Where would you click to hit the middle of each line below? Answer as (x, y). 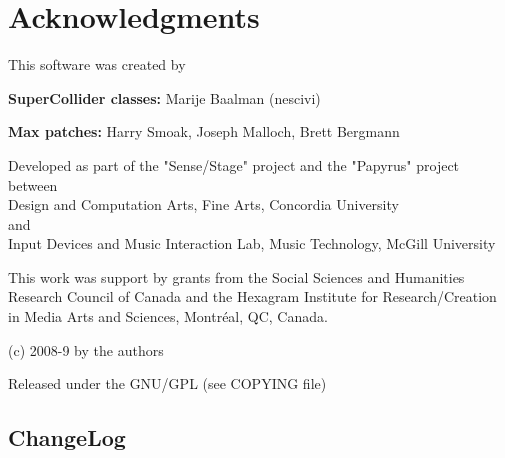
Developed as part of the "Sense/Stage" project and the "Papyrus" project (234, 164)
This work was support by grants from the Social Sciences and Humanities (236, 276)
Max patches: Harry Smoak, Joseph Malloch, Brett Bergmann (204, 131)
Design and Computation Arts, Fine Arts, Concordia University (203, 204)
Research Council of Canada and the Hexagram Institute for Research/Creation (252, 296)
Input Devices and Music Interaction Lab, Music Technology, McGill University (252, 243)
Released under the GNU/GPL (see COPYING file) (167, 383)
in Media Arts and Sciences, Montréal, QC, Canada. (168, 316)
